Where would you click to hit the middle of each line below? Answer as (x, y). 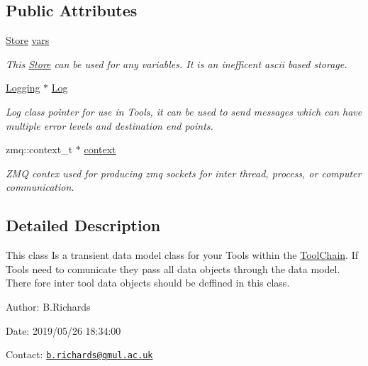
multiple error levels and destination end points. (110, 125)
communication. (40, 187)
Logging (23, 88)
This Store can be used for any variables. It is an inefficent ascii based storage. (177, 63)
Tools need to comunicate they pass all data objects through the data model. (173, 268)
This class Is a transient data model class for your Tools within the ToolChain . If (182, 255)
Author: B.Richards (48, 306)
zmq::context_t (39, 149)
